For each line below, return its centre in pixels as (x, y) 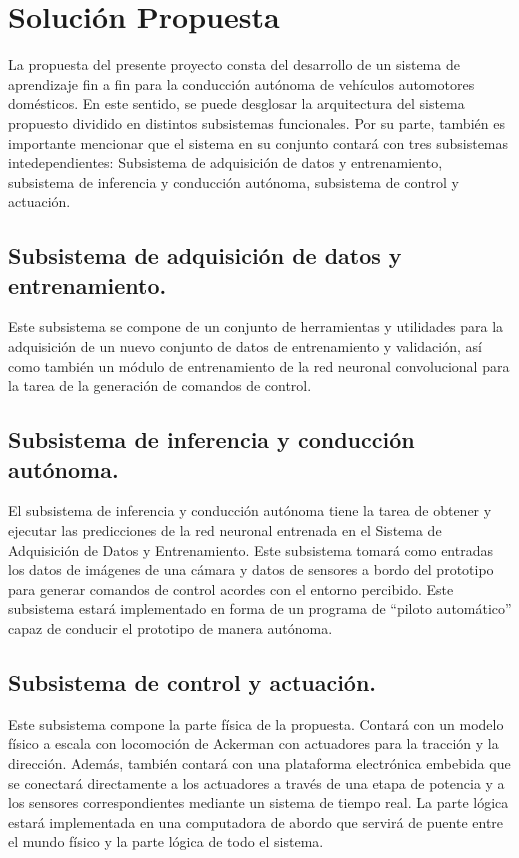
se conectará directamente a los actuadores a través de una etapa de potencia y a (256, 782)
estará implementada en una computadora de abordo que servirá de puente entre (256, 821)
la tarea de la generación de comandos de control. (160, 385)
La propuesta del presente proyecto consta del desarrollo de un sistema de (234, 64)
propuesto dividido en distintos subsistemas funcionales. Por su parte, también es (256, 122)
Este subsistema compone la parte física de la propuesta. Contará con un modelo (256, 723)
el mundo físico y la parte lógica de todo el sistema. (166, 841)
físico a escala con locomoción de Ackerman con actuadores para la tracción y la (253, 743)
